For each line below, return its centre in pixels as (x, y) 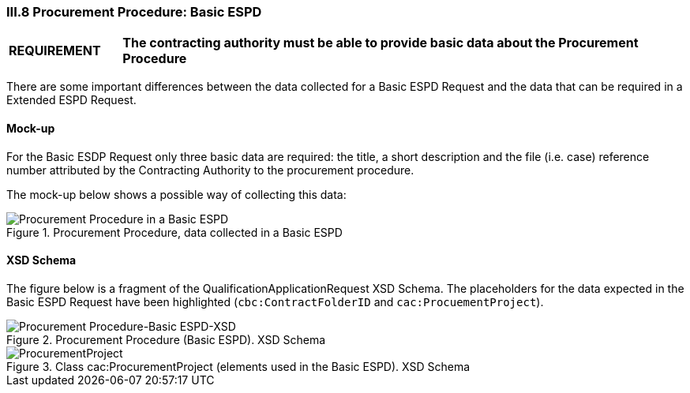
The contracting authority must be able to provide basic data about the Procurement (381, 43)
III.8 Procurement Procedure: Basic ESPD (134, 12)
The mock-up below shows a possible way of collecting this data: (176, 194)
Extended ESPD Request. (71, 100)
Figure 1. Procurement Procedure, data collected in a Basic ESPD (174, 232)
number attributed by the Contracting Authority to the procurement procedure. (210, 170)
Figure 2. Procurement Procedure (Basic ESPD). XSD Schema (166, 339)
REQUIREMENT (55, 51)
